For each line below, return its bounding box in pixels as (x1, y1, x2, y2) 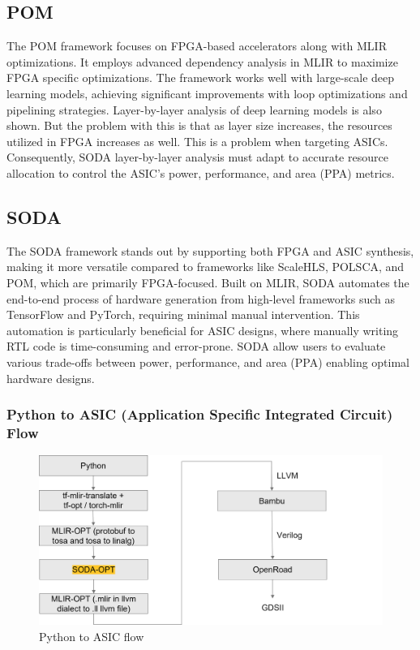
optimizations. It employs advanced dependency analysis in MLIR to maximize (6, 53, 398, 70)
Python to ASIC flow (39, 627, 144, 644)
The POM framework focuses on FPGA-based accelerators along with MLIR (6, 37, 387, 54)
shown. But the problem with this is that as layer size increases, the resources (6, 117, 392, 134)
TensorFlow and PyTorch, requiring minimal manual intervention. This (6, 306, 360, 323)
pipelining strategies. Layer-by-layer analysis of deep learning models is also (6, 101, 382, 118)
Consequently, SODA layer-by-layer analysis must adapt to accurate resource (6, 149, 388, 166)
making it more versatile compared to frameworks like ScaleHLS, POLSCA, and (6, 258, 405, 275)
